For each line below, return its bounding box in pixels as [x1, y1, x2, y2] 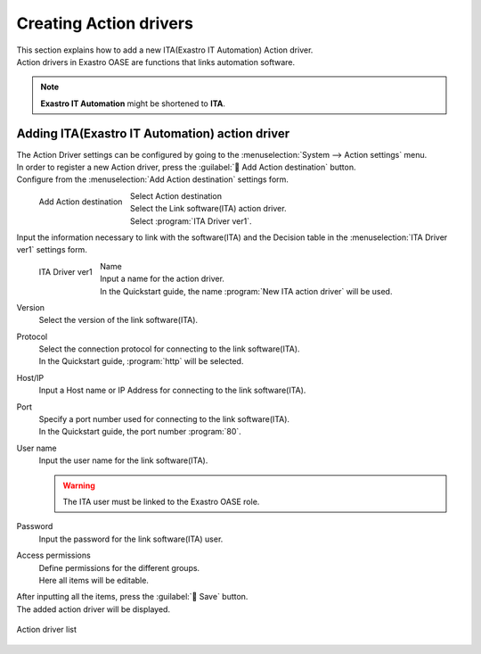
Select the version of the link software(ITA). [38, 315, 199, 326]
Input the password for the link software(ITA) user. [38, 534, 224, 544]
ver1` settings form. [16, 244, 88, 255]
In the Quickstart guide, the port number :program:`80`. [38, 426, 242, 437]
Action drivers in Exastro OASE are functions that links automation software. [16, 56, 296, 67]
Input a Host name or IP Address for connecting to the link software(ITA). [38, 385, 306, 396]
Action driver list [16, 625, 77, 635]
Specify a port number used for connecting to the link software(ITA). [38, 414, 289, 425]
